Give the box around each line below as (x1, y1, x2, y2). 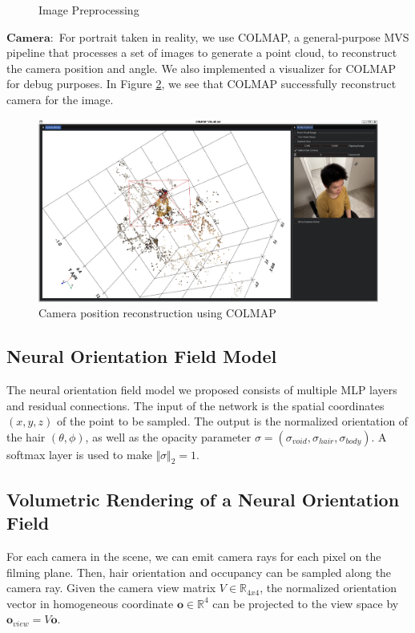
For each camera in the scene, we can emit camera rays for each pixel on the (6, 548, 381, 565)
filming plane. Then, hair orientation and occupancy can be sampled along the (6, 563, 392, 580)
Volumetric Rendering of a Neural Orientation (6, 486, 400, 511)
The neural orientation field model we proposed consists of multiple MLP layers (6, 381, 397, 397)
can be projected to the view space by (212, 595, 399, 611)
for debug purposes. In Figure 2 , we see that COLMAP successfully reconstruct (6, 75, 397, 92)
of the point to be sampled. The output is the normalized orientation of (57, 413, 409, 429)
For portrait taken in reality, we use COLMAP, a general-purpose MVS (58, 28, 409, 45)
